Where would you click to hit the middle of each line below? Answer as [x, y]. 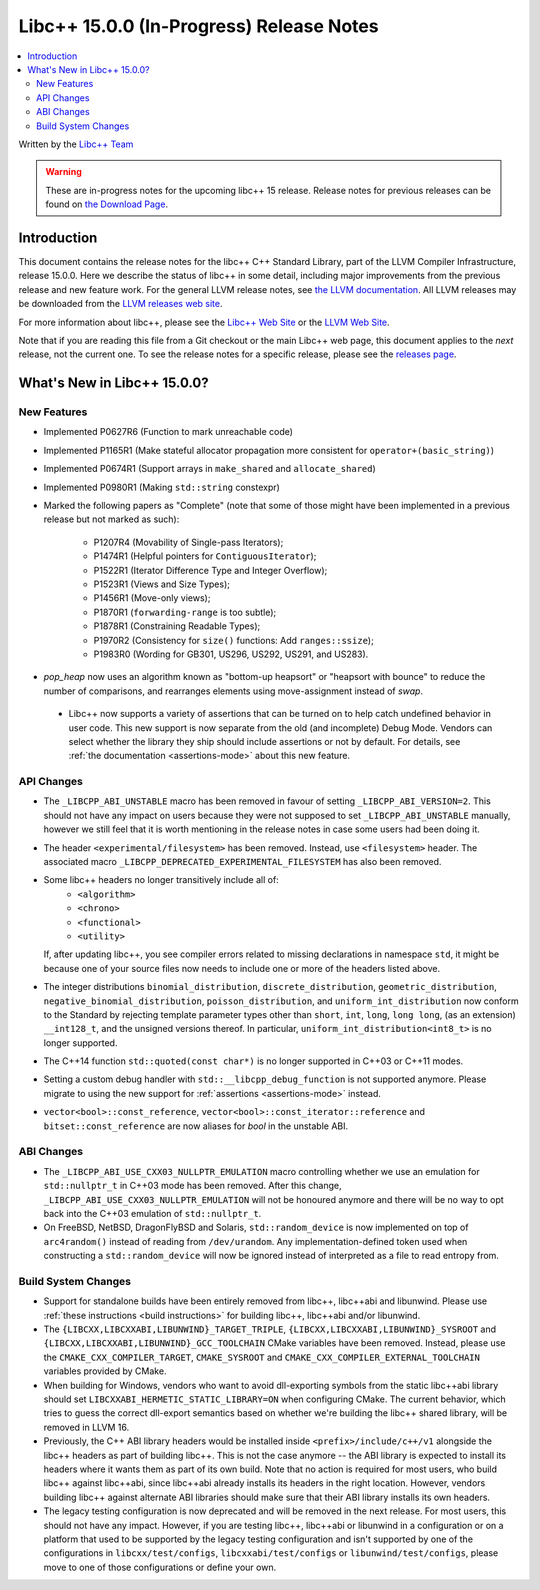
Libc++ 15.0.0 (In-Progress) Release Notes [198, 26]
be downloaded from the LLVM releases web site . [120, 304]
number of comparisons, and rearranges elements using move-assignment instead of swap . [233, 691]
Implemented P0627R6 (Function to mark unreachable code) [168, 432]
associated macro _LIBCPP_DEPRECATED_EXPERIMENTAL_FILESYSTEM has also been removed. [242, 861]
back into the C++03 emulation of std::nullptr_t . [152, 1213]
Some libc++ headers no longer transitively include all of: [161, 880]
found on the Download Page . [107, 204]
